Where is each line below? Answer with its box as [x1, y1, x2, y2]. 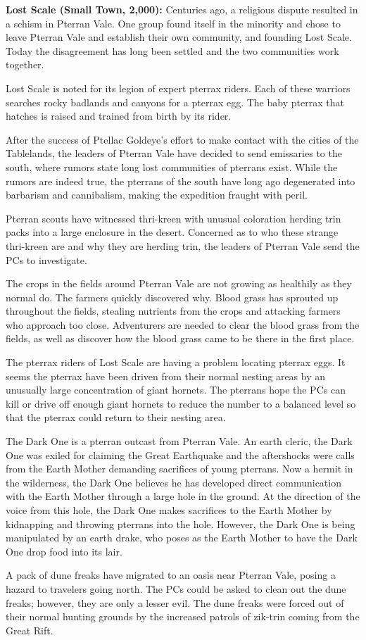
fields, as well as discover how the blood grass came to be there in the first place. [6, 331, 355, 346]
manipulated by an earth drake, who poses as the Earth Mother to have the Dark [6, 530, 358, 545]
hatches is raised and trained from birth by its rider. [6, 108, 232, 123]
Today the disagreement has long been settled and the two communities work [6, 43, 339, 58]
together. [6, 57, 44, 72]
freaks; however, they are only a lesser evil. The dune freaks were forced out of [6, 595, 344, 610]
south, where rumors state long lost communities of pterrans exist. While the [6, 159, 338, 174]
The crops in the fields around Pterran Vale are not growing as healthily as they [6, 276, 352, 291]
